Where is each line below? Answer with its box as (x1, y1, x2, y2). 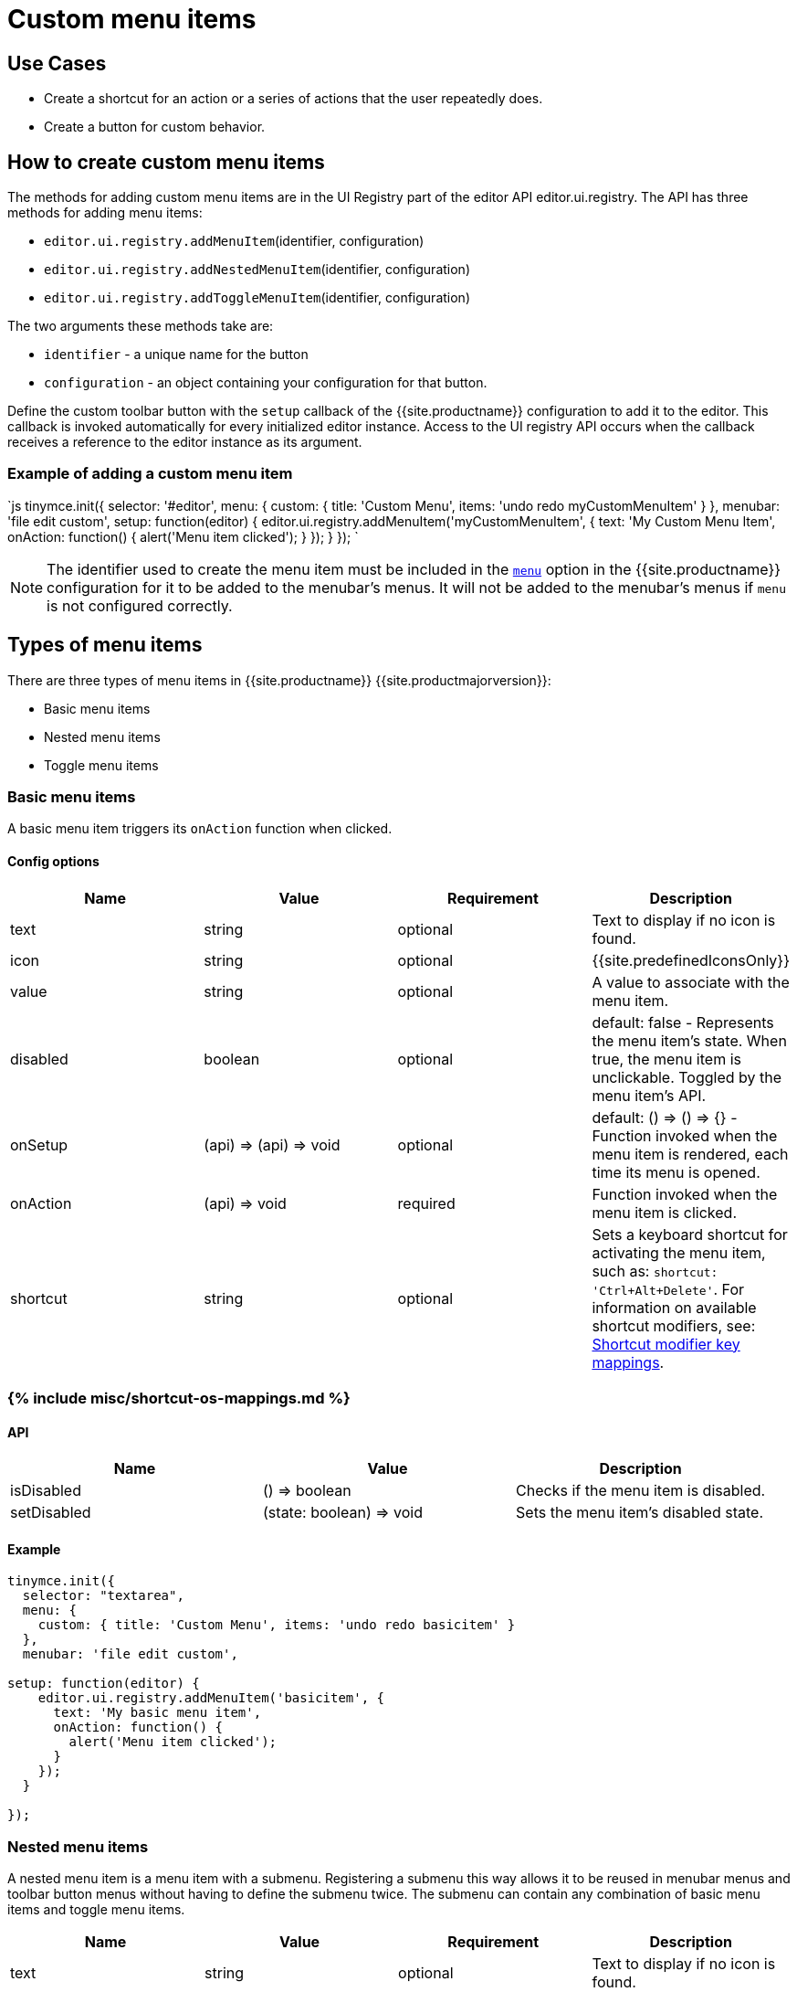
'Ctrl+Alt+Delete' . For (592, 1279, 745, 1298)
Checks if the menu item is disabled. (516, 1481, 766, 1500)
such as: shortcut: (592, 1261, 718, 1280)
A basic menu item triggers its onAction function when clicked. (7, 821, 393, 837)
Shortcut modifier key (592, 1334, 740, 1353)
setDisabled (10, 1503, 91, 1522)
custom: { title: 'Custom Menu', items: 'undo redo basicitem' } (37, 1617, 516, 1633)
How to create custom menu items (7, 150, 325, 174)
